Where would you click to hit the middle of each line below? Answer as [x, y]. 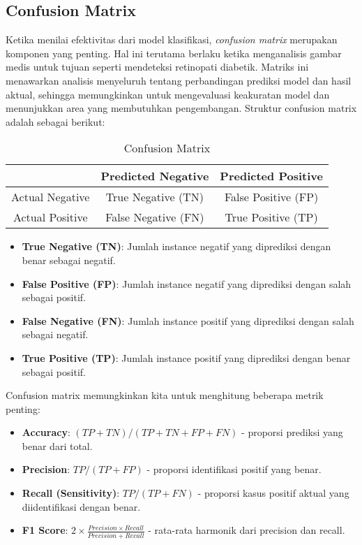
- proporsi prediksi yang [292, 432]
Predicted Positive [271, 176]
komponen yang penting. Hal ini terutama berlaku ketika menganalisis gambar [174, 53]
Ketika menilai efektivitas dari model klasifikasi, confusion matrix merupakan [172, 39]
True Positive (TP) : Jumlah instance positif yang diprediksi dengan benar [186, 357]
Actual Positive [50, 217]
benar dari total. [57, 445]
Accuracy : [46, 432]
